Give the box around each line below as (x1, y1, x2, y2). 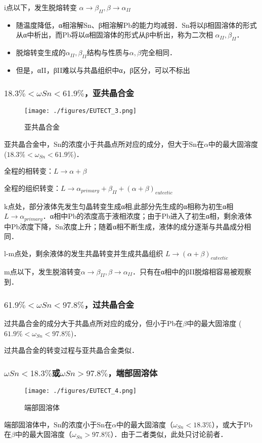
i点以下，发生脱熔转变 (4, 2, 77, 12)
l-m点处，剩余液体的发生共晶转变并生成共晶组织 (4, 248, 163, 258)
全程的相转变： (4, 166, 54, 176)
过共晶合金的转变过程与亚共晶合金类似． (4, 345, 139, 355)
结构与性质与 (86, 47, 129, 58)
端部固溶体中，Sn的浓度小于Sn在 (4, 419, 112, 429)
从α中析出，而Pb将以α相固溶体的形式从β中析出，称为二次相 (16, 29, 213, 40)
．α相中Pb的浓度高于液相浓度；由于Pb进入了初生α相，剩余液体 (42, 211, 252, 221)
